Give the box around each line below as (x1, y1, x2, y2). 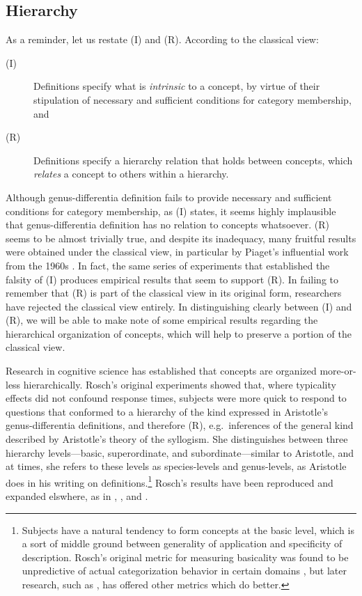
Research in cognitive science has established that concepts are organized (6, 363, 317, 378)
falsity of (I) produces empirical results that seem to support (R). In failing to (6, 272, 338, 286)
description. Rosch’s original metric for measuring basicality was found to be (22, 549, 349, 564)
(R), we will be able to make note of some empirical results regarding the (6, 313, 318, 327)
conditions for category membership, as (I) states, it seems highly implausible (6, 203, 336, 218)
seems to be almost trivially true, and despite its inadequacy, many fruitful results (6, 230, 356, 245)
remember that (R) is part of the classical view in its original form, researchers (6, 285, 342, 300)
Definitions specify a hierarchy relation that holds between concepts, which (33, 152, 353, 167)
